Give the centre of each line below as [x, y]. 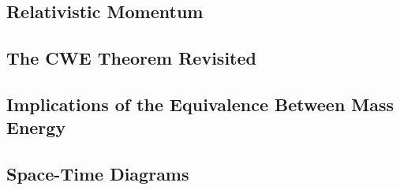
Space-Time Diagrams [98, 174]
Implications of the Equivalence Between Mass [200, 104]
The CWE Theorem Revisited [131, 58]
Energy [36, 127]
